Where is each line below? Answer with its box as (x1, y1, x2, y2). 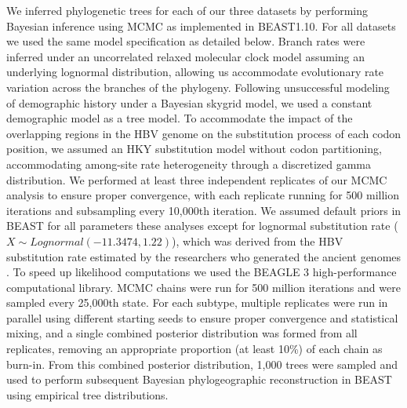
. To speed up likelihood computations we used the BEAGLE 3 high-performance (6, 264, 397, 280)
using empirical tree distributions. (6, 386, 169, 403)
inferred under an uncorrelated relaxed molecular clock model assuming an (6, 48, 365, 64)
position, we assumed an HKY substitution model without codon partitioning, (6, 140, 382, 157)
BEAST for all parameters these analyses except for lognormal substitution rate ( (6, 217, 398, 234)
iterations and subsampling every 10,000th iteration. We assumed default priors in (6, 202, 402, 218)
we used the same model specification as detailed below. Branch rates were (6, 33, 365, 49)
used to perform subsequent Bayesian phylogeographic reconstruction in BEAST (6, 371, 392, 388)
